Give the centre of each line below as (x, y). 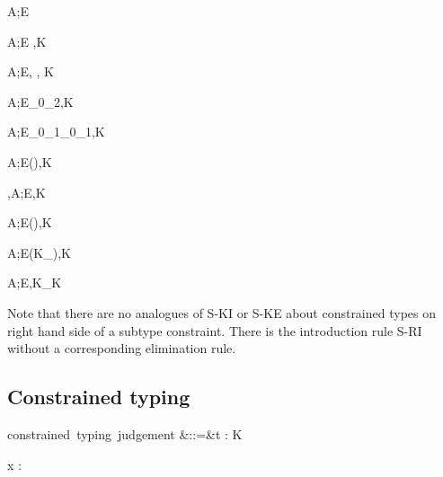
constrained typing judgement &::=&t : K (125, 433)
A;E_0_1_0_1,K (56, 132)
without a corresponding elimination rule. (122, 348)
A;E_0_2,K (40, 101)
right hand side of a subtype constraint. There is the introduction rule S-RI (215, 330)
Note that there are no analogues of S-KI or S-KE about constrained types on (222, 312)
